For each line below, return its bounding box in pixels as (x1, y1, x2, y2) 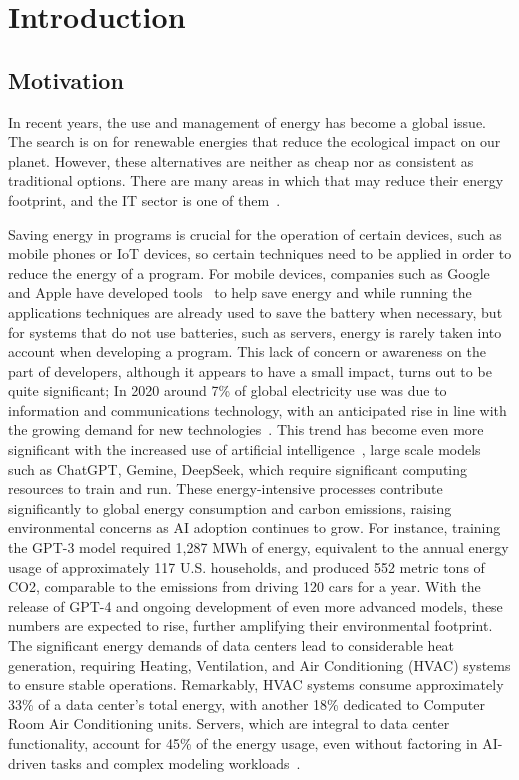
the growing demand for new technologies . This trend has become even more (8, 419, 484, 440)
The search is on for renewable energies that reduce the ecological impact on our (8, 131, 501, 152)
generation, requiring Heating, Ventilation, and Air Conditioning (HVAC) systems (8, 654, 511, 675)
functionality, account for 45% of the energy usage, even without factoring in (8, 732, 478, 753)
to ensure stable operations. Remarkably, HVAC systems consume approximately (8, 674, 504, 695)
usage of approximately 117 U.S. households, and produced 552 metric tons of (8, 556, 485, 577)
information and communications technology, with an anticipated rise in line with (8, 399, 507, 420)
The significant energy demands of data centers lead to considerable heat (8, 635, 455, 656)
